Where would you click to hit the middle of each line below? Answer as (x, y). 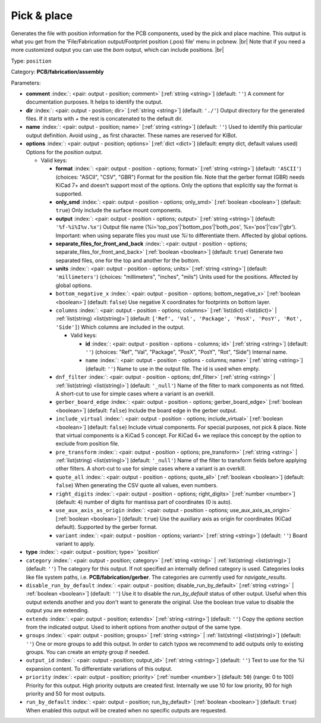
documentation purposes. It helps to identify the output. (94, 102)
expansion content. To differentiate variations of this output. (99, 669)
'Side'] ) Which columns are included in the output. (120, 327)
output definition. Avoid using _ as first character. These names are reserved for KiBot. (132, 135)
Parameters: (26, 83)
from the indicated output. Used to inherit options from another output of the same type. (134, 627)
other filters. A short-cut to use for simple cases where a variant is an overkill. (151, 469)
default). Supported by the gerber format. (106, 527)
